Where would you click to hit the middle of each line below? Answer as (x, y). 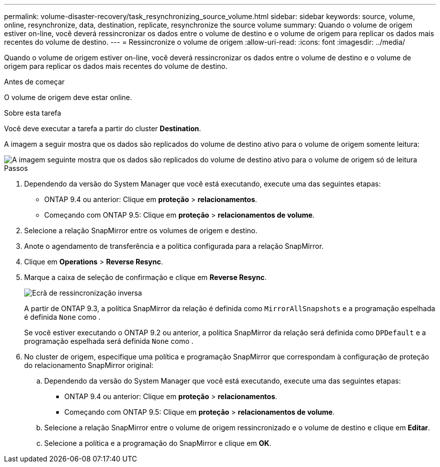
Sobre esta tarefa (33, 113)
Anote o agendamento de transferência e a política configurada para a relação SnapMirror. (174, 246)
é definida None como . (63, 317)
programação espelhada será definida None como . (109, 341)
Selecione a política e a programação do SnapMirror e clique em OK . (158, 443)
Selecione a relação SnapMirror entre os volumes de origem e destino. (141, 230)
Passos (16, 168)
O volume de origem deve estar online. (68, 97)
